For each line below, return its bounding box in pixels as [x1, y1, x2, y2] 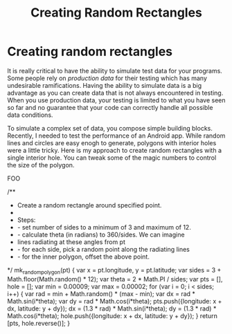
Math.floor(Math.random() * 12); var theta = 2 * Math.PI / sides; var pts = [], [7, 275, 223, 283]
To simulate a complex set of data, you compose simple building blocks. [7, 124, 213, 132]
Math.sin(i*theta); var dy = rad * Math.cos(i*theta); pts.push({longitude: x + [7, 297, 222, 305]
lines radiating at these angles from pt [17, 237, 126, 246]
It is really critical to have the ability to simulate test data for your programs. [7, 66, 223, 75]
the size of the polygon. [7, 160, 75, 169]
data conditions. [7, 111, 53, 119]
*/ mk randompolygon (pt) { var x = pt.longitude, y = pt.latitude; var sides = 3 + [7, 266, 222, 276]
